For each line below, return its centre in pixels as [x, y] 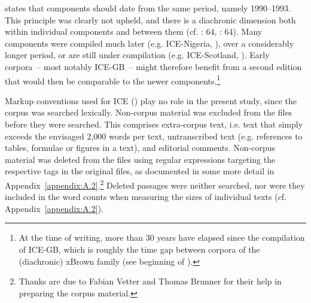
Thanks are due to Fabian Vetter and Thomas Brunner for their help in [150, 281]
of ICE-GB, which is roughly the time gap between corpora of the [139, 249]
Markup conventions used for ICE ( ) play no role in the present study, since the [151, 100]
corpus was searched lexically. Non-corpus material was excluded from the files [149, 112]
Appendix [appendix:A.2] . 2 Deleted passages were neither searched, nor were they [155, 184]
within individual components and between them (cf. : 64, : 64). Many [134, 31]
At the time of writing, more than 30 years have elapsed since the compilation [162, 237]
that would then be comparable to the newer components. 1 [113, 80]
